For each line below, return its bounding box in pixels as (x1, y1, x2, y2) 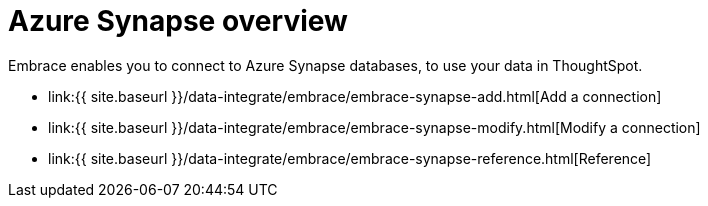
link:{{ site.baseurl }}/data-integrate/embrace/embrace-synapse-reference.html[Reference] (48, 149, 652, 167)
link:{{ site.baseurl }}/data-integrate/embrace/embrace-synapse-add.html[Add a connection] (48, 87, 662, 105)
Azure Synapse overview (8, 4, 348, 38)
